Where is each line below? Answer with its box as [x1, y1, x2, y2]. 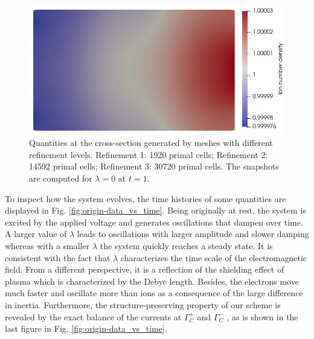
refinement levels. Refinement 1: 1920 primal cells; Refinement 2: [29, 148, 268, 160]
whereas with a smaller [5, 239, 90, 252]
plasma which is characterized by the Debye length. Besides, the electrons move [5, 274, 299, 287]
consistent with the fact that [5, 251, 111, 264]
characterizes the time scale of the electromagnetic [120, 251, 307, 264]
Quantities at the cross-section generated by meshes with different [29, 136, 273, 149]
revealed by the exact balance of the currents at [5, 310, 182, 323]
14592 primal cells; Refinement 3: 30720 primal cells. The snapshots [29, 160, 280, 173]
